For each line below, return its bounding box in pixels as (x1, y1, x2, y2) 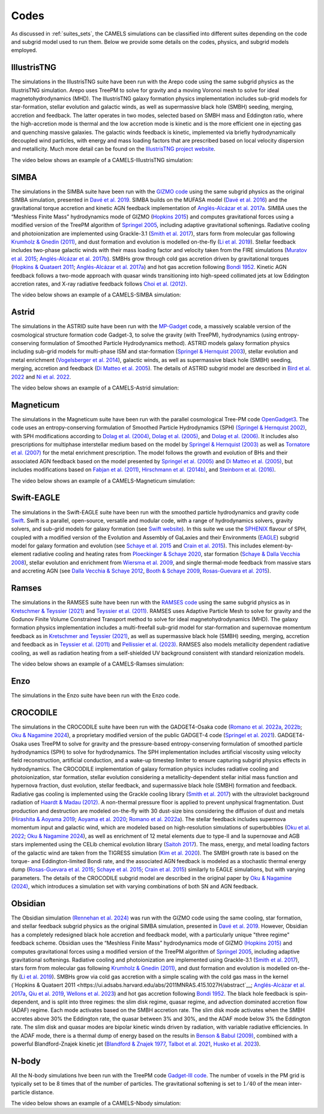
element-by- (262, 542, 293, 549)
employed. (11, 47, 37, 54)
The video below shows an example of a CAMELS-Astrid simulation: (11, 384, 179, 391)
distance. (31, 1088, 54, 1095)
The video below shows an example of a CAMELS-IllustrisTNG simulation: (11, 156, 193, 163)
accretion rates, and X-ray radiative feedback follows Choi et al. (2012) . (11, 280, 187, 288)
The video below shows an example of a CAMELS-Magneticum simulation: (11, 477, 196, 484)
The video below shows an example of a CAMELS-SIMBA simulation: (11, 291, 181, 298)
